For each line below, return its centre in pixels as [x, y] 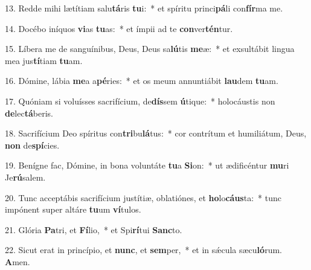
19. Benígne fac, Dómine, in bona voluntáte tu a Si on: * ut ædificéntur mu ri [147, 165]
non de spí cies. [32, 145]
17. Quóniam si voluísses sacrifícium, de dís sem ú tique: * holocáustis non [140, 101]
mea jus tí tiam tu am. [44, 60]
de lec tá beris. [29, 113]
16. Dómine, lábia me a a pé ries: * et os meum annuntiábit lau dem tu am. [142, 81]
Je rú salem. [25, 177]
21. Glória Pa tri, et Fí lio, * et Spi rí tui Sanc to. [94, 229]
